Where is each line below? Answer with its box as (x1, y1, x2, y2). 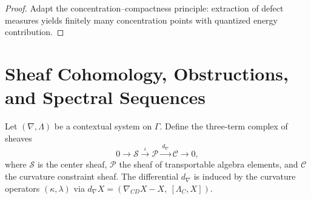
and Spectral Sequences (5, 85, 206, 109)
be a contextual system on (54, 120, 152, 132)
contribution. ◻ (5, 25, 64, 38)
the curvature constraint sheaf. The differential (5, 170, 179, 183)
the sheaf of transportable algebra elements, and (119, 158, 298, 171)
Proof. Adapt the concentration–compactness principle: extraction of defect (5, 2, 284, 14)
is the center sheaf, (37, 158, 107, 171)
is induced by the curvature (193, 170, 296, 183)
